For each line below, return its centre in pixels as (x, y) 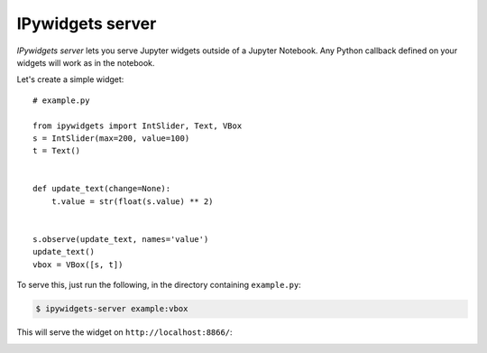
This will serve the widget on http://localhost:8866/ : (125, 332)
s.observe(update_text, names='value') (121, 240)
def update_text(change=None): (102, 189)
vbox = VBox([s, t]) (78, 265)
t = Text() (57, 151)
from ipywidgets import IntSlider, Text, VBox (138, 125)
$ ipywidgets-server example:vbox (112, 309)
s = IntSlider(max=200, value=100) (111, 138)
